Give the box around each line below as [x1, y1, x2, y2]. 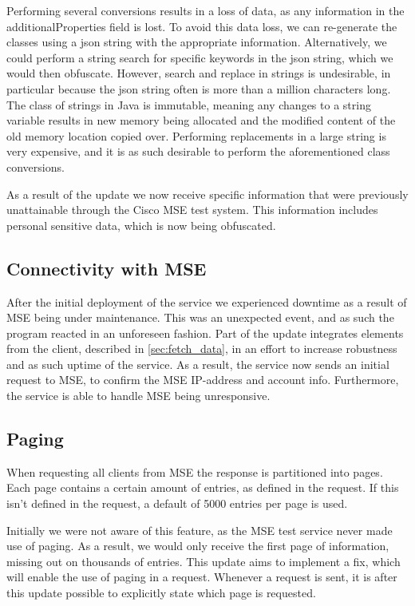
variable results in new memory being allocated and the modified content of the [6, 112, 396, 129]
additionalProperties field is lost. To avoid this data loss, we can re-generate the [6, 18, 397, 34]
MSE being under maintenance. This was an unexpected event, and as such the [6, 309, 394, 326]
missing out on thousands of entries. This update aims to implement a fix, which [6, 553, 401, 569]
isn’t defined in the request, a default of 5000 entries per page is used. [6, 495, 348, 512]
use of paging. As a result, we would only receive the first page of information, [6, 537, 389, 554]
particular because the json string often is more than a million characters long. [6, 80, 391, 97]
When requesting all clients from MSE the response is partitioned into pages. [6, 463, 383, 480]
